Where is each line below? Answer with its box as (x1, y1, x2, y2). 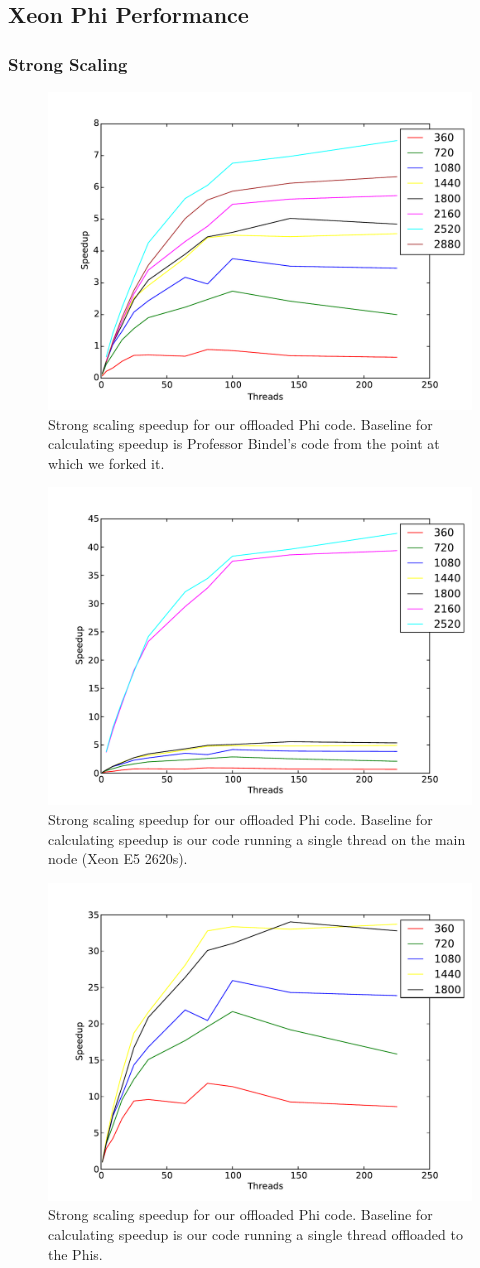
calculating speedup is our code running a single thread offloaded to (48, 1223, 463, 1244)
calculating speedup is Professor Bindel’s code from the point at (48, 433, 440, 454)
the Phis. (48, 1243, 103, 1264)
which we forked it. (48, 452, 165, 473)
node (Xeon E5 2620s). (48, 848, 188, 869)
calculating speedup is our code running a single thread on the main (48, 828, 466, 849)
